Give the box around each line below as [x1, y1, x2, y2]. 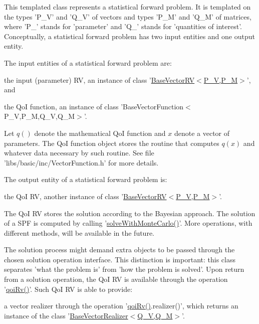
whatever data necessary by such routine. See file [4, 147, 154, 158]
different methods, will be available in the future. [4, 227, 155, 238]
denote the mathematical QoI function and [34, 127, 166, 138]
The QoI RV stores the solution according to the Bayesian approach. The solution [4, 208, 255, 218]
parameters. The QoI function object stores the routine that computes [4, 137, 219, 148]
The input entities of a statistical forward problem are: [4, 57, 172, 68]
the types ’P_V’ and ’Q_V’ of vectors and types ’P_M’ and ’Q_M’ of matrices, [4, 11, 251, 22]
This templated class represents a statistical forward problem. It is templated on [4, 2, 251, 12]
